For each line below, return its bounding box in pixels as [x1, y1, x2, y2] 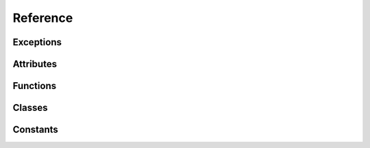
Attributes [12, 58, 58, 70]
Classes [12, 102, 48, 114]
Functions [12, 80, 57, 92]
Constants [12, 124, 58, 136]
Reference [12, 10, 73, 25]
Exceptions [12, 36, 62, 48]
